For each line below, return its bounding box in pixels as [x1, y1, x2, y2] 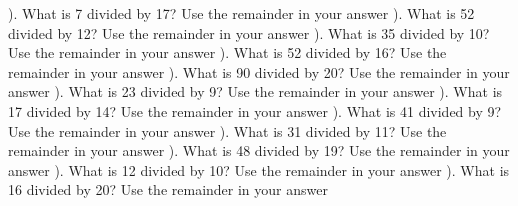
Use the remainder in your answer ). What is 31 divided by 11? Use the [8, 120, 447, 141]
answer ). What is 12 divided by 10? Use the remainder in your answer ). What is [8, 159, 510, 180]
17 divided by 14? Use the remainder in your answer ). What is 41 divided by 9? [8, 100, 502, 121]
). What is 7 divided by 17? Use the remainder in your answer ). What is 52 [8, 3, 475, 23]
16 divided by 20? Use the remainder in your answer [8, 179, 328, 200]
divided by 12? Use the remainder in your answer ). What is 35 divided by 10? [8, 22, 490, 43]
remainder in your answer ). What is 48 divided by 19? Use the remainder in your [8, 140, 510, 161]
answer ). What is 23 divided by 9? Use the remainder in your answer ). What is [8, 81, 503, 102]
